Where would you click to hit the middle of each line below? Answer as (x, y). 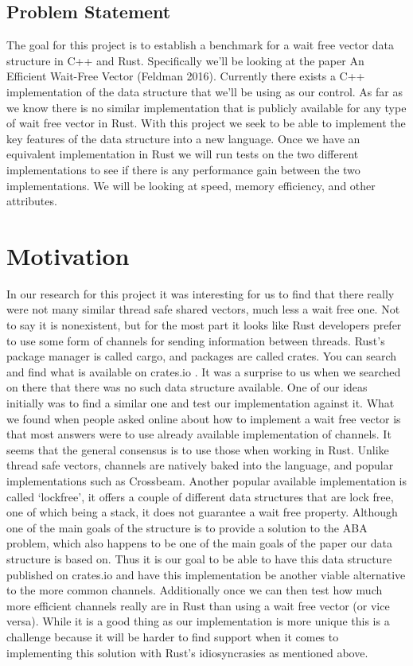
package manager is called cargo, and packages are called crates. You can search (202, 356)
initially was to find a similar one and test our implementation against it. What (201, 403)
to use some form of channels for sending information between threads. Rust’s (196, 340)
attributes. (32, 201)
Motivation (68, 255)
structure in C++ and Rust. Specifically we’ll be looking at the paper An (185, 60)
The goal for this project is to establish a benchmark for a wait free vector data (201, 45)
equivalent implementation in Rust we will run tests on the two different (183, 154)
